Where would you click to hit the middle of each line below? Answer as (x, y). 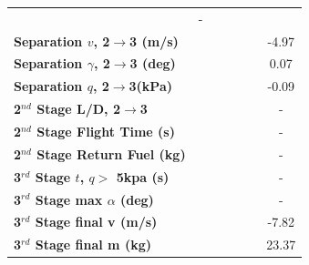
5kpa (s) (143, 176)
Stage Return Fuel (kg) (111, 153)
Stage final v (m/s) (96, 222)
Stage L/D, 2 (78, 109)
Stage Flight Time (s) (106, 131)
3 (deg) (153, 63)
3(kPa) (150, 86)
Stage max (69, 199)
